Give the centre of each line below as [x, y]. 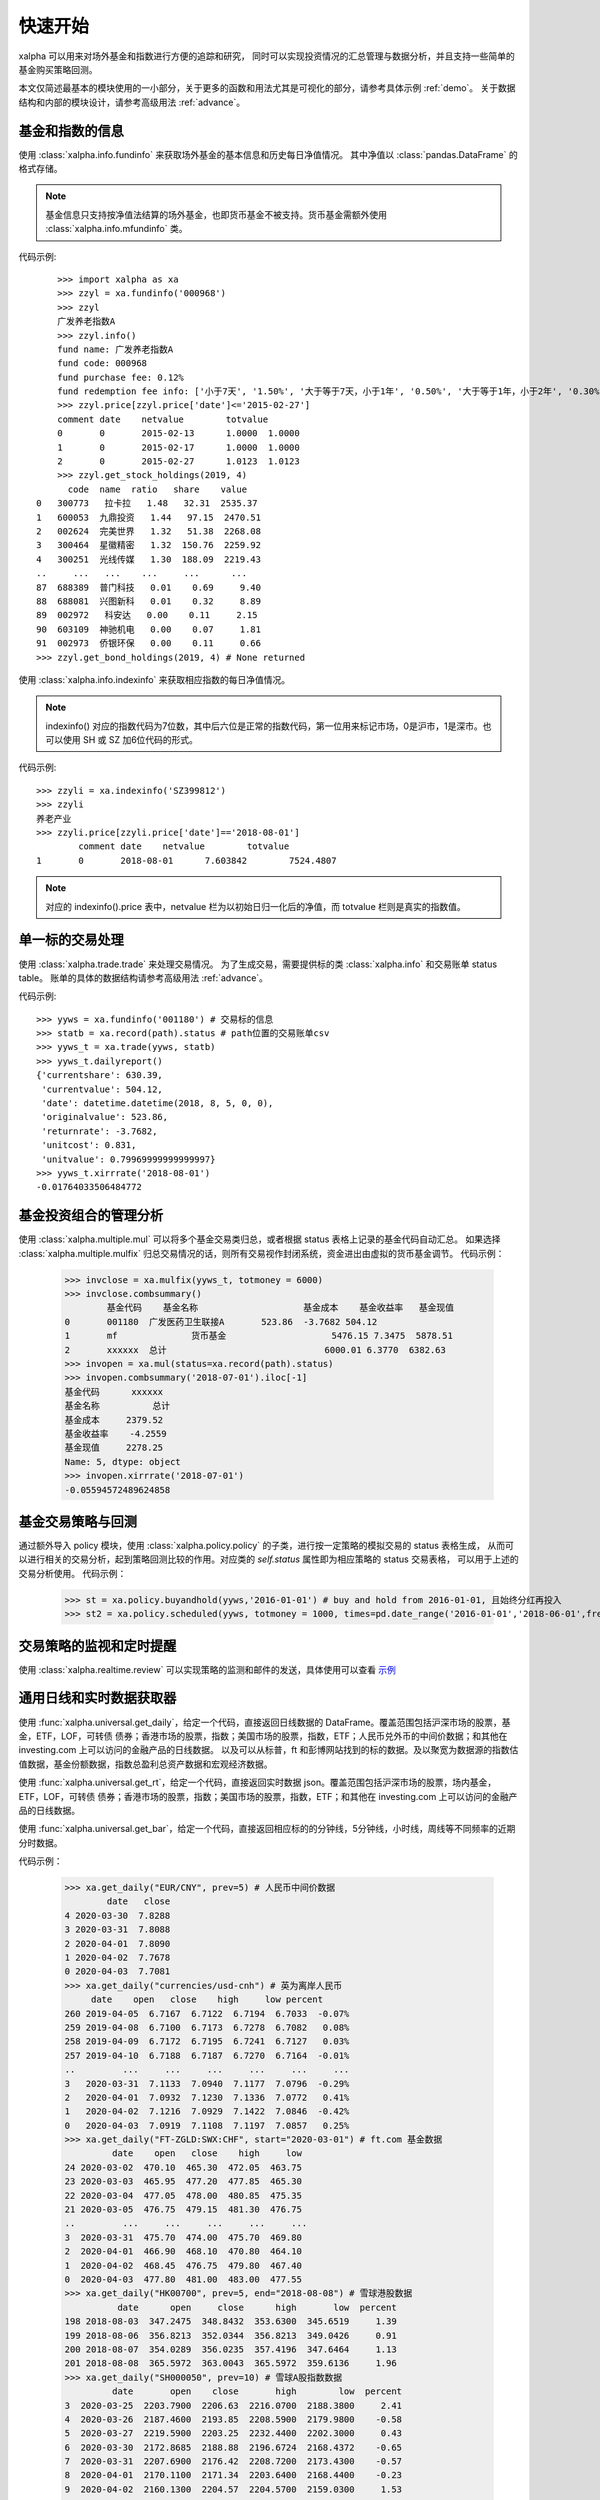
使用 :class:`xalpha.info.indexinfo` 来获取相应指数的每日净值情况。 [154, 679]
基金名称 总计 [117, 1406]
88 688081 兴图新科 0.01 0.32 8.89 [149, 601]
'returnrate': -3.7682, [99, 1131]
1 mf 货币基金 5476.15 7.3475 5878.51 [259, 1336]
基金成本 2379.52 [114, 1419]
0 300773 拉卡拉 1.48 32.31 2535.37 [147, 503]
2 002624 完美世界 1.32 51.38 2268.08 [149, 531]
